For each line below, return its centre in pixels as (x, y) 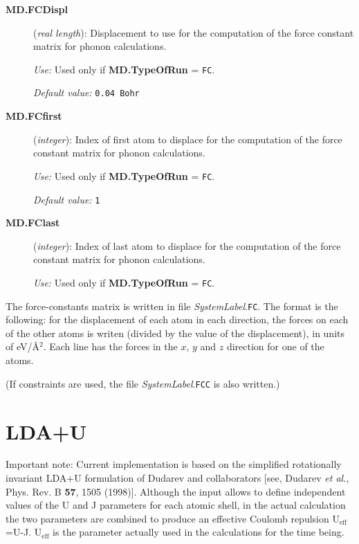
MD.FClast (33, 223)
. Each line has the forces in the (110, 346)
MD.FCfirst (34, 116)
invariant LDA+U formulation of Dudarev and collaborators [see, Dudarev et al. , (177, 478)
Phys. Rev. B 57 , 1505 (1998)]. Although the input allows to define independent (176, 491)
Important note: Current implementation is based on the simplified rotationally (174, 464)
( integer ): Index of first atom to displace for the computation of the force (188, 139)
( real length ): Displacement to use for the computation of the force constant (194, 32)
